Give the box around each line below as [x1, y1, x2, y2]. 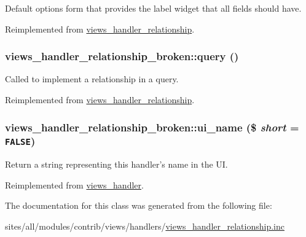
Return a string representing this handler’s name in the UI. [5, 158, 228, 171]
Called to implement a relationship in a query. [5, 72, 179, 85]
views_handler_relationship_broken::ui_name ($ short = [5, 119, 299, 134]
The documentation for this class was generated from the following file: [5, 199, 272, 212]
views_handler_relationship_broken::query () [5, 49, 239, 64]
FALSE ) [5, 133, 36, 149]
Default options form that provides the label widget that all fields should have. [5, 2, 302, 14]
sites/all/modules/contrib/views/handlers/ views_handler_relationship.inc [5, 220, 284, 233]
